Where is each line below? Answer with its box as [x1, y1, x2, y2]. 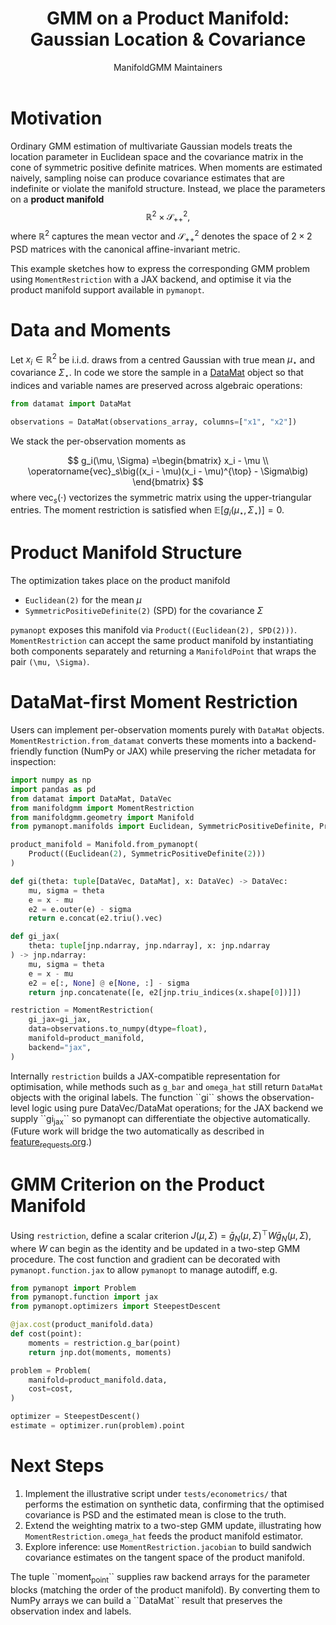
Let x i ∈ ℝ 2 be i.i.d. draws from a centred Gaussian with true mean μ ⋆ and [10, 352, 316, 367]
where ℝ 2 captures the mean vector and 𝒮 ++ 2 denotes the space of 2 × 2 [10, 228, 313, 244]
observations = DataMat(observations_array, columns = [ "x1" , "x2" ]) [10, 417, 298, 427]
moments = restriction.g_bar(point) [28, 1338, 182, 1348]
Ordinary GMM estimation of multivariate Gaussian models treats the [10, 140, 293, 152]
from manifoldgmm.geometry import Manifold [10, 812, 195, 822]
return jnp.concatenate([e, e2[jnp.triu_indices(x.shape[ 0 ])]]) [28, 987, 302, 997]
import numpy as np [10, 775, 92, 785]
